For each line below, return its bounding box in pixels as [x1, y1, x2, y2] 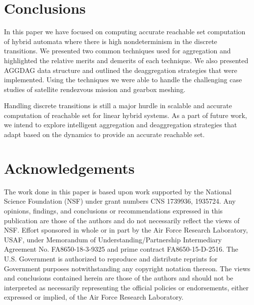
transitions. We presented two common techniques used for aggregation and [4, 46, 231, 56]
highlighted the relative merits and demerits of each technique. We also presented [4, 55, 249, 65]
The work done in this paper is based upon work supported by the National [4, 186, 232, 196]
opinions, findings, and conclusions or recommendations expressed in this [4, 205, 223, 215]
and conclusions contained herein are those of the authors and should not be [4, 273, 233, 283]
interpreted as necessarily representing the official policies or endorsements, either [4, 282, 249, 292]
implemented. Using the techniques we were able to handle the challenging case [4, 74, 242, 85]
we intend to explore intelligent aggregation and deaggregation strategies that [4, 119, 237, 130]
